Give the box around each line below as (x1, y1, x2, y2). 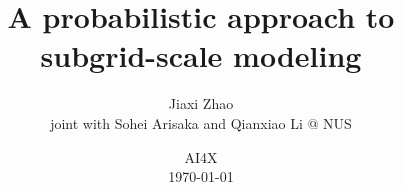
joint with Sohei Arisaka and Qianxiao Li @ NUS (50, 112, 352, 133)
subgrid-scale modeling (40, 35, 362, 76)
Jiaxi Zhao (168, 93, 234, 114)
